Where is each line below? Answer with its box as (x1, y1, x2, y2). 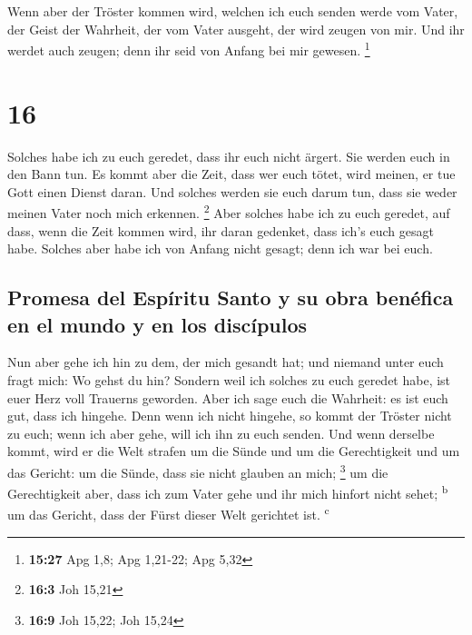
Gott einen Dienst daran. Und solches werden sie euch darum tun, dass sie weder (7, 182, 457, 201)
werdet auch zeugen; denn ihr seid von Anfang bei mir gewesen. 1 (7, 38, 370, 59)
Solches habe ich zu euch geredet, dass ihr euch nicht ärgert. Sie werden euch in (7, 146, 450, 165)
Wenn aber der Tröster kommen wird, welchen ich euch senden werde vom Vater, (7, 2, 458, 20)
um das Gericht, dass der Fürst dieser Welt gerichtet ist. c (7, 502, 329, 524)
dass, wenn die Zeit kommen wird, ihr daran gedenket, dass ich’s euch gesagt (7, 221, 434, 240)
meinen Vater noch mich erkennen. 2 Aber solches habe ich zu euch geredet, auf (7, 201, 450, 222)
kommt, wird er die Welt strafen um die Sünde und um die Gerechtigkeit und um (7, 442, 460, 461)
